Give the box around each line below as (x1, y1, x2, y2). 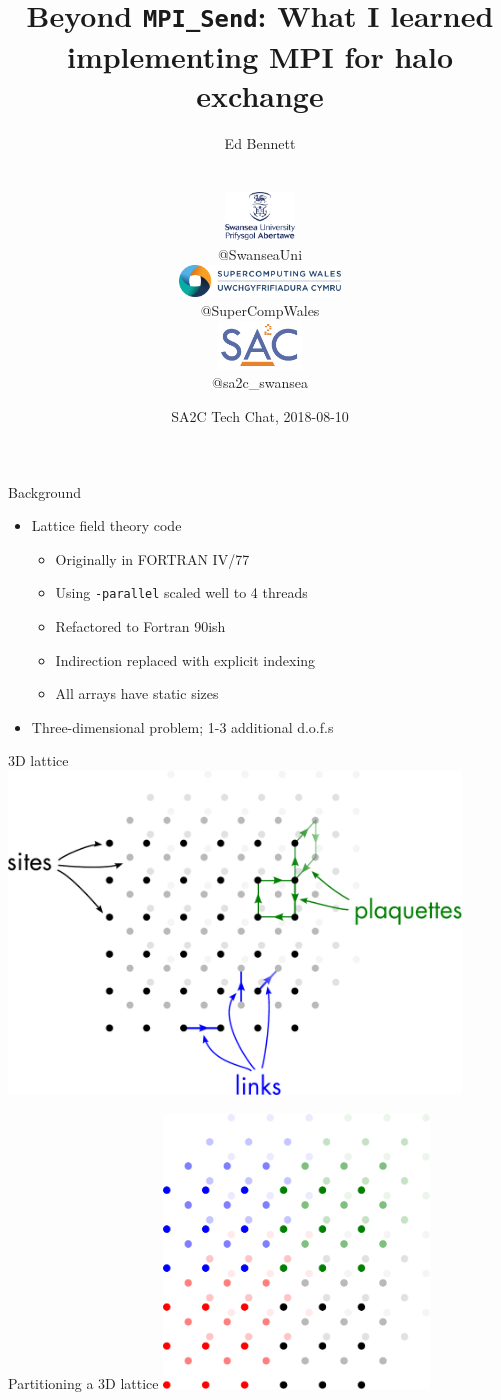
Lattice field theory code (31, 515, 182, 536)
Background (8, 481, 81, 502)
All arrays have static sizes (55, 683, 219, 704)
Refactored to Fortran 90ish (55, 615, 226, 636)
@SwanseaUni (217, 244, 303, 264)
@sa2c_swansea (212, 372, 308, 393)
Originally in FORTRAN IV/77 (55, 548, 250, 569)
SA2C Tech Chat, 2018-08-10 (171, 405, 349, 426)
